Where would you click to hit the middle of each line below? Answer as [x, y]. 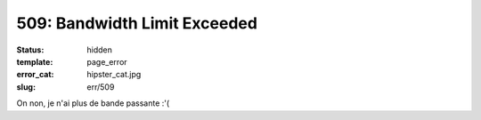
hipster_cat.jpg [114, 75]
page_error [107, 61]
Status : [30, 50]
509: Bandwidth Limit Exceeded [137, 23]
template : [35, 61]
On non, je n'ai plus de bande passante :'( [93, 103]
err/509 [101, 87]
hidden [100, 50]
